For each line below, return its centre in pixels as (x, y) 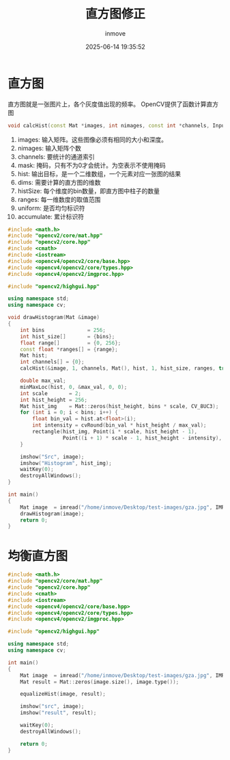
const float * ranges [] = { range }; (69, 349)
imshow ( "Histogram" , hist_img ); (66, 463)
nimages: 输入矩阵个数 (49, 148)
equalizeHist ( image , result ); (63, 694)
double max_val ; (43, 381)
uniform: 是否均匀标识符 (51, 208)
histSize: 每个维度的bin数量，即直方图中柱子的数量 (88, 191)
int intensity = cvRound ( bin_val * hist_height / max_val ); (119, 425)
